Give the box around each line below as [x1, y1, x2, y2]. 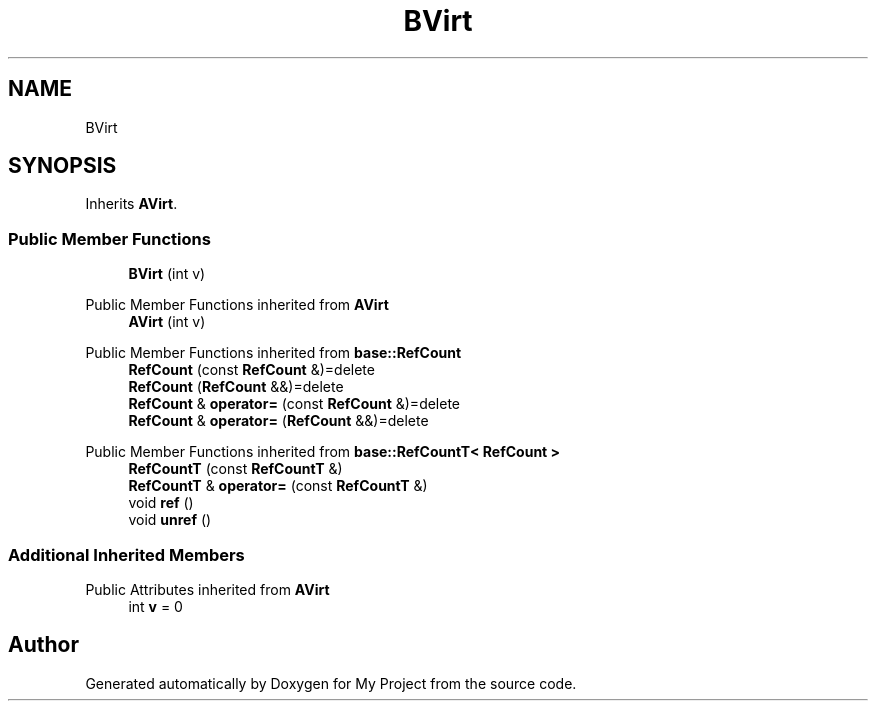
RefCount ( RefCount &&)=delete [128, 378, 344, 396]
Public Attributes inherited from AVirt [85, 580, 330, 598]
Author [8, 632, 79, 658]
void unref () [128, 511, 212, 529]
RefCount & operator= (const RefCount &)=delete [128, 395, 461, 413]
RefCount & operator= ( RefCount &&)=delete [128, 412, 429, 430]
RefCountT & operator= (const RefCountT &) [128, 477, 428, 495]
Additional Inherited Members [8, 544, 245, 565]
